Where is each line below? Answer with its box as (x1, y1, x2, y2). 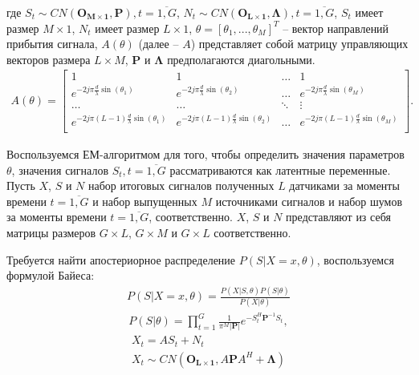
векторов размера (6, 50, 91, 67)
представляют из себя (286, 208, 391, 225)
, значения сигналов (11, 161, 109, 178)
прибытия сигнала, (6, 35, 98, 52)
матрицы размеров (6, 224, 96, 240)
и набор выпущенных (92, 192, 197, 209)
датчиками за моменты (289, 177, 400, 194)
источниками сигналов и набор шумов (215, 192, 403, 209)
